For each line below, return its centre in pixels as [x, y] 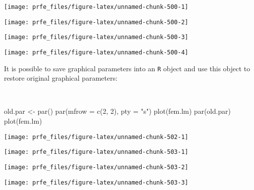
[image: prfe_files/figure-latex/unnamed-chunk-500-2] [96, 22]
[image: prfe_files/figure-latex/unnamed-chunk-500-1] [96, 7]
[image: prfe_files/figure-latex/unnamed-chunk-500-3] [96, 37]
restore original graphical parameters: [61, 78]
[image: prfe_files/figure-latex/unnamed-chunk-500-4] [96, 52]
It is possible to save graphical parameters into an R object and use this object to [127, 68]
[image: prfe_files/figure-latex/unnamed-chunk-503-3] [96, 182]
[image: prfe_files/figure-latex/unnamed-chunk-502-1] [96, 137]
